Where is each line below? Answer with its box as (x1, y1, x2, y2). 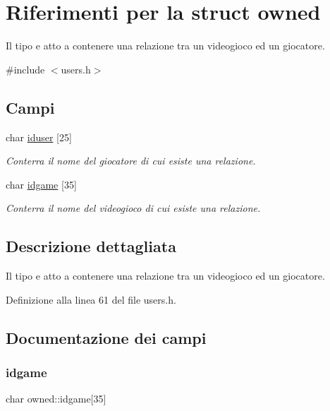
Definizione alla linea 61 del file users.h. (6, 292, 176, 306)
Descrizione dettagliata (6, 235, 176, 257)
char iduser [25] (6, 129, 72, 144)
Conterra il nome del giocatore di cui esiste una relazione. (6, 153, 256, 168)
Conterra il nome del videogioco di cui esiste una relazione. (6, 201, 261, 215)
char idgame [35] (6, 177, 77, 191)
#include (6, 61, 45, 76)
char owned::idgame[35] (6, 391, 106, 406)
